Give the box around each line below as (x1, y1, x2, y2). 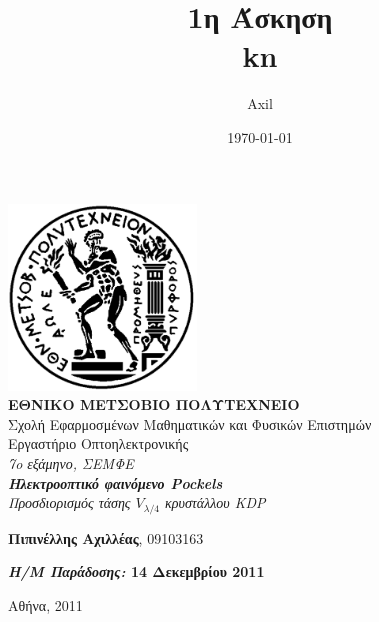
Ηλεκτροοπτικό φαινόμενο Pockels (8, 472, 223, 493)
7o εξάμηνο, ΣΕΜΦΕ (8, 453, 134, 474)
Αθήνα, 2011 (8, 594, 83, 615)
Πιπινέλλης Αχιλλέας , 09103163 (8, 527, 204, 548)
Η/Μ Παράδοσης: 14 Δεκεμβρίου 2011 (8, 561, 265, 582)
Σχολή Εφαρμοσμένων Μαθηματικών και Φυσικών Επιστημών (8, 413, 372, 434)
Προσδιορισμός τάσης (8, 492, 131, 513)
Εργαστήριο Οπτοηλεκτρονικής (8, 433, 189, 454)
